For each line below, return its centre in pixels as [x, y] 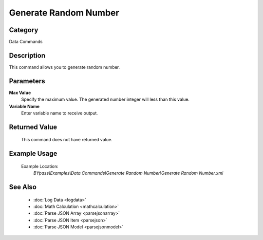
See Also [23, 187]
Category [24, 30]
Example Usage [33, 154]
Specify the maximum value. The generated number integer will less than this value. [105, 99]
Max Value [20, 92]
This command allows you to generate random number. [65, 67]
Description [27, 55]
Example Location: [40, 166]
